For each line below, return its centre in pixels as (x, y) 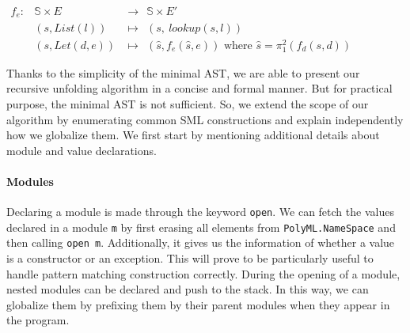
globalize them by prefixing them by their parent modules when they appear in (198, 304)
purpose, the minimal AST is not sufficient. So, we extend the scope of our (188, 103)
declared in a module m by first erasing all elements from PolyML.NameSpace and (201, 227)
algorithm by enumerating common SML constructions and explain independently (205, 119)
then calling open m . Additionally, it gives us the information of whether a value (201, 242)
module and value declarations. (82, 150)
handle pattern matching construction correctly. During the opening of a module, (203, 273)
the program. (38, 320)
